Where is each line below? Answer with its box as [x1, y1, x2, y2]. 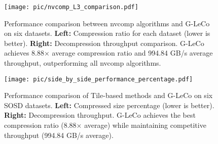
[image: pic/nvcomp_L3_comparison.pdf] [4, 4, 138, 11]
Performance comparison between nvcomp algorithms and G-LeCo [4, 18, 210, 28]
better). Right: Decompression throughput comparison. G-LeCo [4, 37, 204, 48]
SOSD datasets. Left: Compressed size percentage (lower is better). [4, 100, 214, 110]
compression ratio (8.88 [4, 120, 77, 130]
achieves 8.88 [4, 47, 45, 58]
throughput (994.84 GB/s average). [4, 129, 114, 140]
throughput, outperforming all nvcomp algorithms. [4, 58, 161, 68]
